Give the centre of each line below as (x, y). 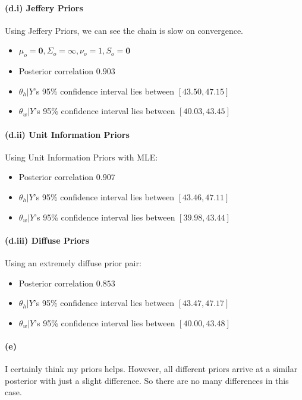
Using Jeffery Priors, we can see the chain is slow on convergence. (124, 30)
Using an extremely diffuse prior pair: (73, 262)
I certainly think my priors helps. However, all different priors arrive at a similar (151, 369)
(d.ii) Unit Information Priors (67, 134)
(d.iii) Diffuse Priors (47, 240)
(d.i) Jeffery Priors (44, 7)
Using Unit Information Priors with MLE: (81, 157)
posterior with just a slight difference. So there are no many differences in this (147, 380)
